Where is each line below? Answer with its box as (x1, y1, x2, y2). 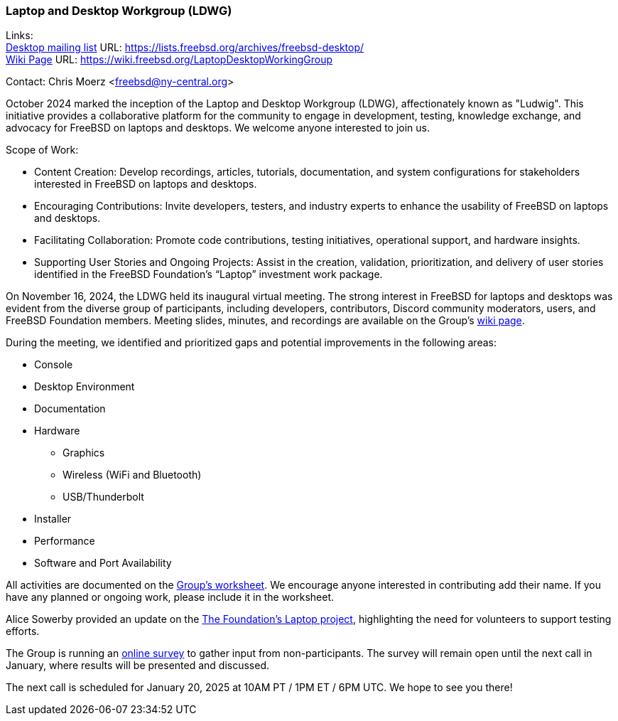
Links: (6, 29, 33, 42)
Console (34, 358, 73, 371)
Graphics (63, 447, 105, 459)
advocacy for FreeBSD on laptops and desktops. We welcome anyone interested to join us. (6, 122, 430, 134)
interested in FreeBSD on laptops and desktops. (34, 178, 257, 191)
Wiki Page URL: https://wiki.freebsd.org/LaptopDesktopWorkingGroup (6, 53, 333, 66)
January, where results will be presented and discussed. (6, 659, 270, 672)
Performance (34, 535, 95, 548)
